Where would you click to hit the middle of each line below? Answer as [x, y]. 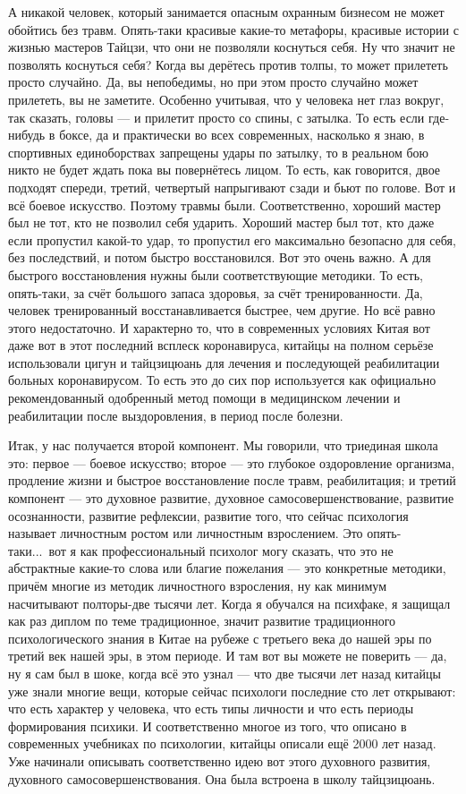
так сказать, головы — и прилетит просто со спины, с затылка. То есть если [216, 117]
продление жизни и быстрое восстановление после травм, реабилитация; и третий [232, 480]
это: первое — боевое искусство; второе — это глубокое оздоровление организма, [232, 462]
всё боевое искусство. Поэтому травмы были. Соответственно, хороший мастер [225, 205]
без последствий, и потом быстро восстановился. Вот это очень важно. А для [220, 257]
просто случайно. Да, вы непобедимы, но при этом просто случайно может [213, 82]
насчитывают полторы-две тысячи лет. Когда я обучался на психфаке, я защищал [229, 603]
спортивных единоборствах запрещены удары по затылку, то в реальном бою [219, 152]
